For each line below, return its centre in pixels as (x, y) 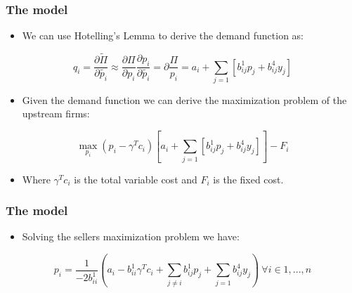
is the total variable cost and (136, 179)
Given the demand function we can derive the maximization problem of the (184, 99)
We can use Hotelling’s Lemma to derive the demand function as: (163, 35)
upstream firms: (56, 113)
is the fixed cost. (248, 179)
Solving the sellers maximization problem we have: (131, 236)
